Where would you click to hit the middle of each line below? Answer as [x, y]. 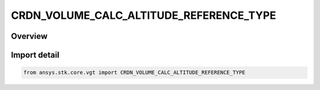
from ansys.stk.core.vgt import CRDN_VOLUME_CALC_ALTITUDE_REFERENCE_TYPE [135, 73]
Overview [29, 36]
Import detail [35, 55]
